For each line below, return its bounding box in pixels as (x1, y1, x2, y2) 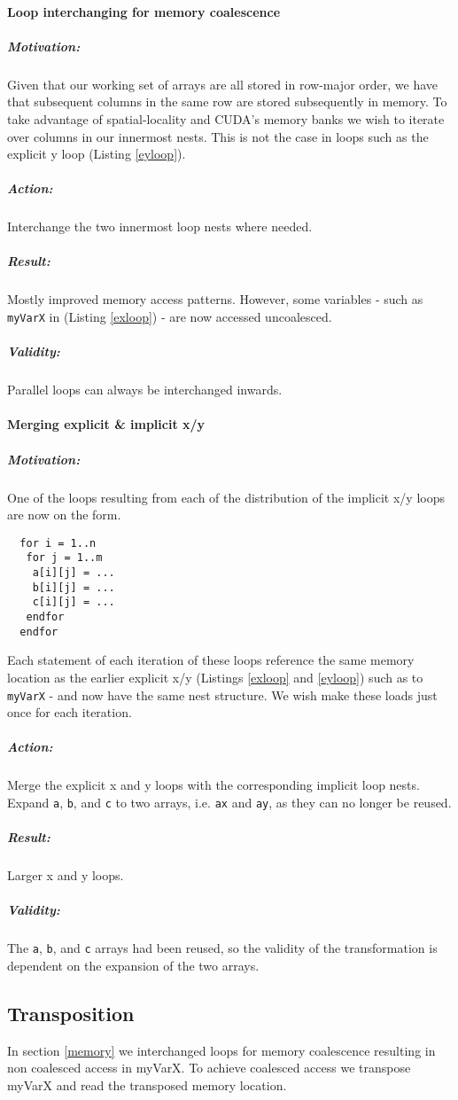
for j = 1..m (26, 551, 103, 565)
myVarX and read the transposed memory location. (7, 1075, 287, 1094)
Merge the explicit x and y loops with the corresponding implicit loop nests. (7, 776, 420, 794)
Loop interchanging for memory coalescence (7, 2, 281, 20)
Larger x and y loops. (7, 866, 124, 885)
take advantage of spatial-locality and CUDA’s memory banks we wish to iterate (7, 109, 445, 128)
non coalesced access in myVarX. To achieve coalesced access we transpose (7, 1058, 411, 1077)
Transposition (7, 999, 135, 1026)
